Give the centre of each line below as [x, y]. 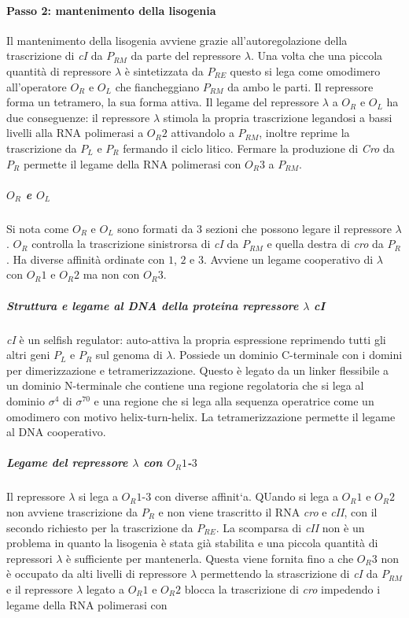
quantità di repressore [59, 70]
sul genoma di [129, 355]
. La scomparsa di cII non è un [290, 527]
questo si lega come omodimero [305, 70]
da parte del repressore [186, 56]
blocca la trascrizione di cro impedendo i [282, 588]
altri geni [28, 355]
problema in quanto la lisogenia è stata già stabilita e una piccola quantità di [192, 543]
